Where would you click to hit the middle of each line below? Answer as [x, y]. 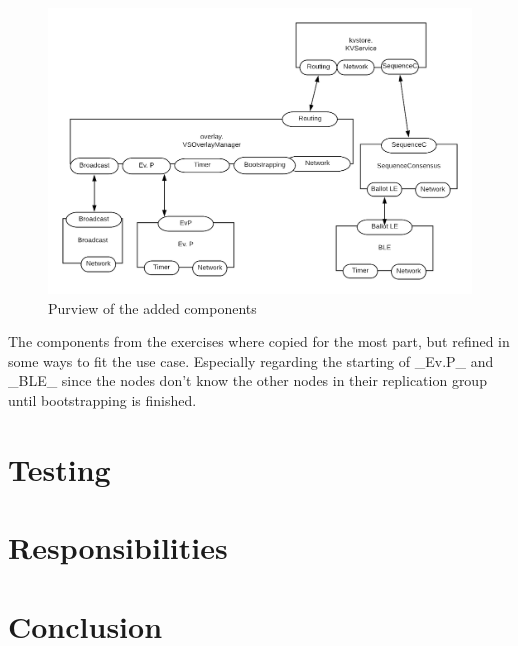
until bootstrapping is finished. [102, 400]
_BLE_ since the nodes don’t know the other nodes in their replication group [247, 380]
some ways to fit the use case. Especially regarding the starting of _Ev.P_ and [251, 360]
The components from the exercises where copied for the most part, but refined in [259, 341]
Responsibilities [118, 547]
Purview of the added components [152, 307]
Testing [59, 468]
